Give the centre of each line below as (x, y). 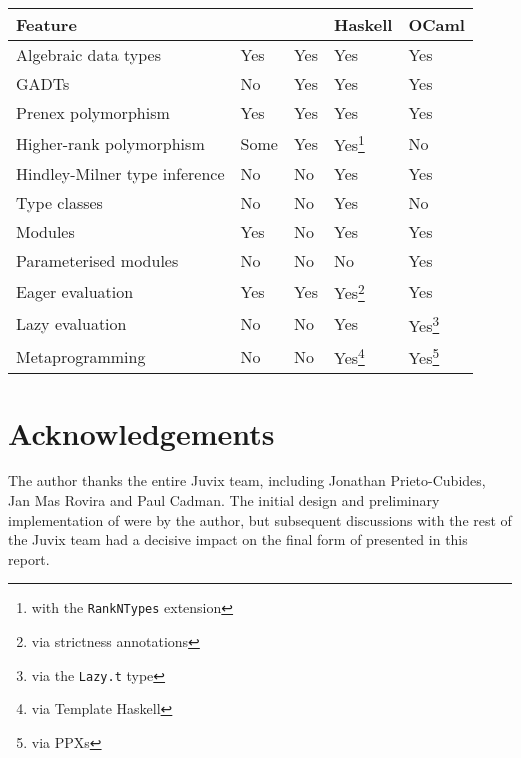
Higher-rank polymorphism (110, 143)
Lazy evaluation (71, 324)
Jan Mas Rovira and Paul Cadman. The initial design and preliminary (224, 500)
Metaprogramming (81, 356)
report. (29, 558)
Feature (46, 24)
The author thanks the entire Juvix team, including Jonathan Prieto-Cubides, (247, 480)
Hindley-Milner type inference (120, 174)
